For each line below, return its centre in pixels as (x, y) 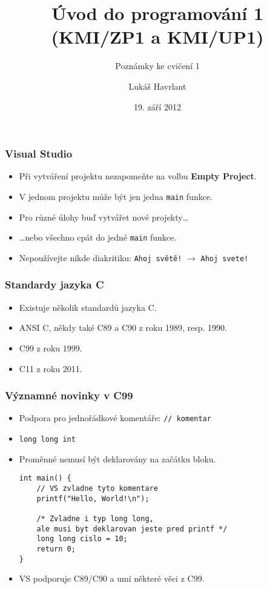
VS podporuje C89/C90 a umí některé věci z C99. (112, 578)
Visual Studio (39, 154)
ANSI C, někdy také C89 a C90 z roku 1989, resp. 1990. (123, 328)
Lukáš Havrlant (157, 86)
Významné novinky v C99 (69, 395)
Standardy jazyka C (54, 285)
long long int (47, 440)
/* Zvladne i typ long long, (95, 518)
